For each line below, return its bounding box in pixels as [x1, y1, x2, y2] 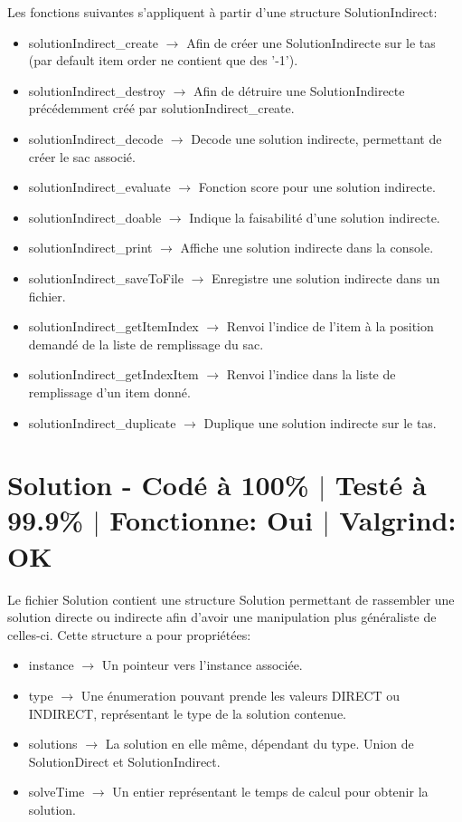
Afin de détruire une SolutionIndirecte [193, 81, 405, 100]
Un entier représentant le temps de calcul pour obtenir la [112, 782, 429, 801]
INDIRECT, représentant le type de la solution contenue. [28, 703, 346, 722]
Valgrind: [339, 502, 457, 539]
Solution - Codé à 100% [7, 466, 309, 503]
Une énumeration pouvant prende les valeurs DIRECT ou [80, 685, 401, 704]
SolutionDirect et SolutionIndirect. [28, 751, 221, 770]
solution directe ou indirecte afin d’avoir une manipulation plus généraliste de [7, 607, 437, 626]
